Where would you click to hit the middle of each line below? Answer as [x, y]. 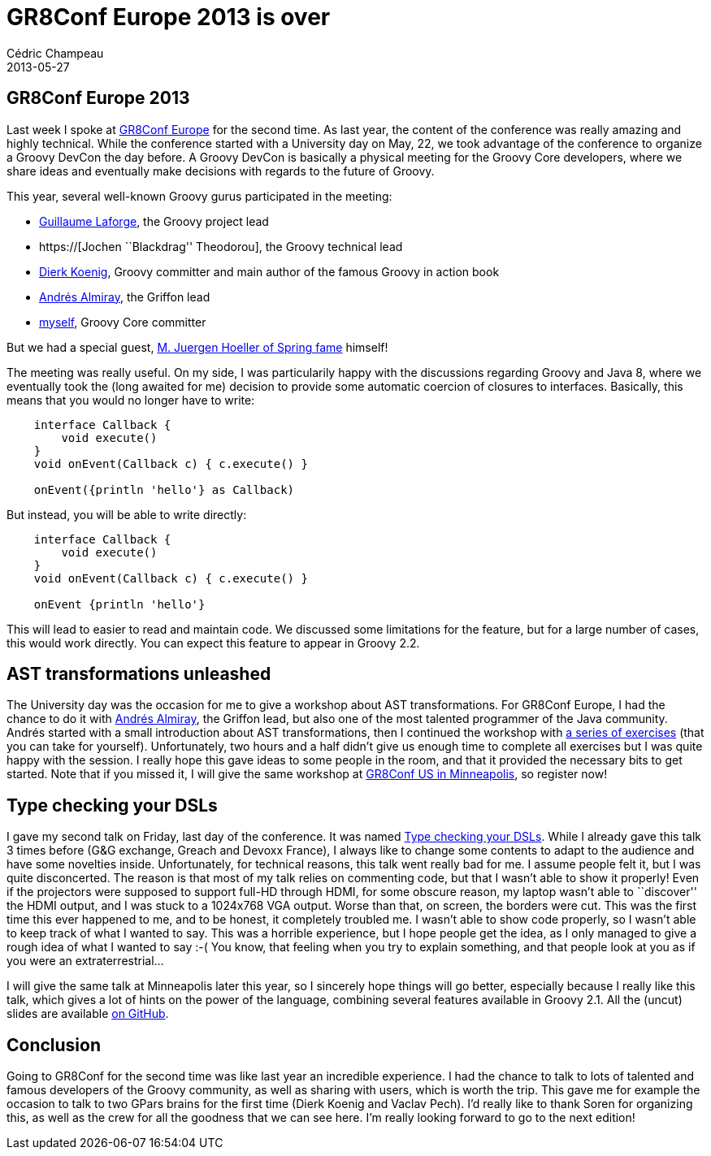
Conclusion [54, 1045]
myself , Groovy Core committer [123, 322]
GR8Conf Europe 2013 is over [169, 17]
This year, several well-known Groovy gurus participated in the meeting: [199, 196]
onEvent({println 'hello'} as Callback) [164, 489]
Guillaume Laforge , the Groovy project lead [154, 221]
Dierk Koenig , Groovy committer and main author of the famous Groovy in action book [269, 271]
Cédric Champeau [55, 53]
